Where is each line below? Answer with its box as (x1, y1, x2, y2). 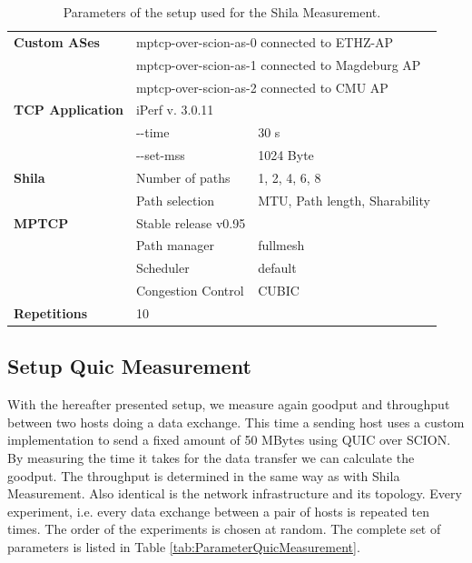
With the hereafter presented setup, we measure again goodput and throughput (7, 395, 450, 414)
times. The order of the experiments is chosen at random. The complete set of (7, 519, 441, 538)
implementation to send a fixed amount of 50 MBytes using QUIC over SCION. (7, 430, 451, 449)
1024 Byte (258, 146, 314, 165)
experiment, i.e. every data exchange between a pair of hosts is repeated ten (7, 501, 430, 520)
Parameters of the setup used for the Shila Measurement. (63, 3, 381, 21)
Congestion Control (135, 281, 244, 300)
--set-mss (135, 146, 185, 165)
